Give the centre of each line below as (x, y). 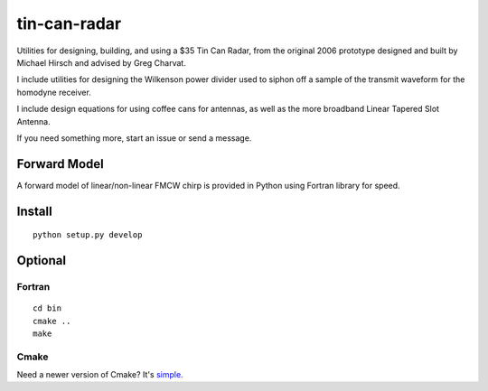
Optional (42, 261)
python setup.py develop (88, 235)
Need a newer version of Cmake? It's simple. (100, 375)
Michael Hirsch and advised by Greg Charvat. (102, 62)
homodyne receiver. (54, 92)
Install (35, 211)
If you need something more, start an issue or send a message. (134, 138)
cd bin (47, 308)
